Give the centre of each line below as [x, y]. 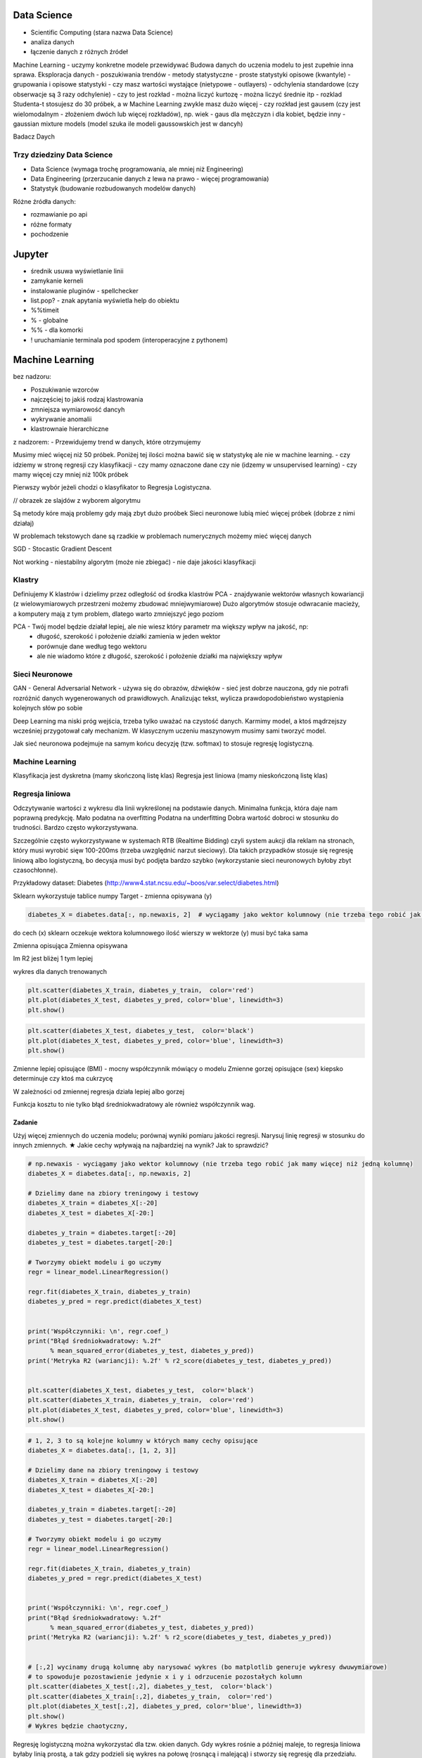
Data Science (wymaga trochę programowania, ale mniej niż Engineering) [137, 169]
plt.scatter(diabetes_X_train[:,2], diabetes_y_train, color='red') [150, 1696]
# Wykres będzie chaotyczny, [78, 1726]
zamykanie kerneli [57, 281]
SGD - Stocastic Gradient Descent [63, 549]
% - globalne [49, 320]
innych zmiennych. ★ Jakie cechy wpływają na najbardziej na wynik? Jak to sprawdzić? [141, 1145]
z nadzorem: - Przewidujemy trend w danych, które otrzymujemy [107, 442]
